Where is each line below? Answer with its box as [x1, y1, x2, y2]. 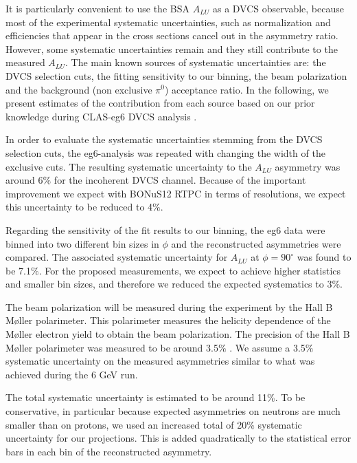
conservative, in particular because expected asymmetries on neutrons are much [5, 404, 341, 418]
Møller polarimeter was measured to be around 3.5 [5, 340, 218, 354]
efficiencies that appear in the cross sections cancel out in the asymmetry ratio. [5, 28, 338, 43]
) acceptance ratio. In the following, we [164, 82, 329, 96]
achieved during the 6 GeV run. [5, 367, 138, 381]
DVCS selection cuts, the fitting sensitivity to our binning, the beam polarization [5, 68, 347, 83]
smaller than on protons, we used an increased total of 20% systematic [5, 417, 302, 431]
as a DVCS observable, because [212, 1, 344, 15]
